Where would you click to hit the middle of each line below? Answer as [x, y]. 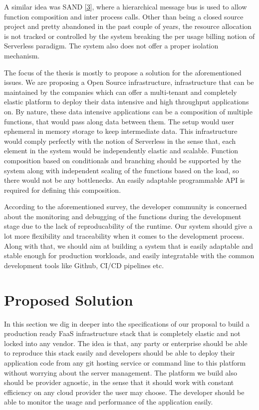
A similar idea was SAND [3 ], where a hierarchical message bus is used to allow [126, 6]
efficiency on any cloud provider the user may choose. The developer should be [124, 392]
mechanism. [22, 55]
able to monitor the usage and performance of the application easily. [109, 402]
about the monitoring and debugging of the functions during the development [123, 216]
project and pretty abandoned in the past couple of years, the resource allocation [128, 26]
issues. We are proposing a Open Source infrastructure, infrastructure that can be [129, 82]
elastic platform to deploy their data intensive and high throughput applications [127, 102]
